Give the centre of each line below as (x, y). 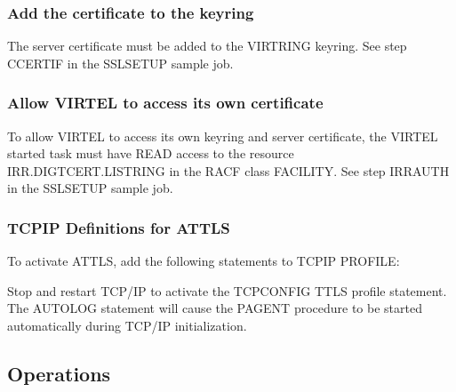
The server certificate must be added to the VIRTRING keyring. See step (207, 46)
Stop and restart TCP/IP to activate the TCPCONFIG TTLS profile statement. (227, 290)
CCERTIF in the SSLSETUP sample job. (120, 63)
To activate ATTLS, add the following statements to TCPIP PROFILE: (204, 261)
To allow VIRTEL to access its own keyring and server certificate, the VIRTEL (223, 136)
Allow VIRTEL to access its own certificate (165, 103)
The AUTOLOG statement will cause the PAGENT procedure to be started (215, 308)
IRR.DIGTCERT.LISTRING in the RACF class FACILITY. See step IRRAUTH (228, 170)
